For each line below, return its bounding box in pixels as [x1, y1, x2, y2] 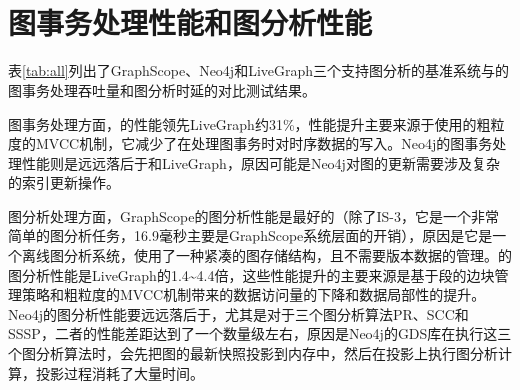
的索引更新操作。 [8, 172, 120, 193]
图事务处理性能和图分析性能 [8, 2, 373, 43]
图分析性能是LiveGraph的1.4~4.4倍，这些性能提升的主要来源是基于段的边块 [8, 264, 495, 285]
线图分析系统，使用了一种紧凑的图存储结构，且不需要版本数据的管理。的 [35, 245, 512, 266]
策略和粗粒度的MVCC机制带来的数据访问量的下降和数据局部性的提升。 [21, 284, 486, 305]
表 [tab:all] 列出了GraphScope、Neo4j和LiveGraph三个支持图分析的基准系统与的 [8, 60, 510, 81]
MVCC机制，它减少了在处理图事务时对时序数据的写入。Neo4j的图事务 [35, 133, 493, 154]
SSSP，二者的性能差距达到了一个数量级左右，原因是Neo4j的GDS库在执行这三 [8, 323, 512, 344]
